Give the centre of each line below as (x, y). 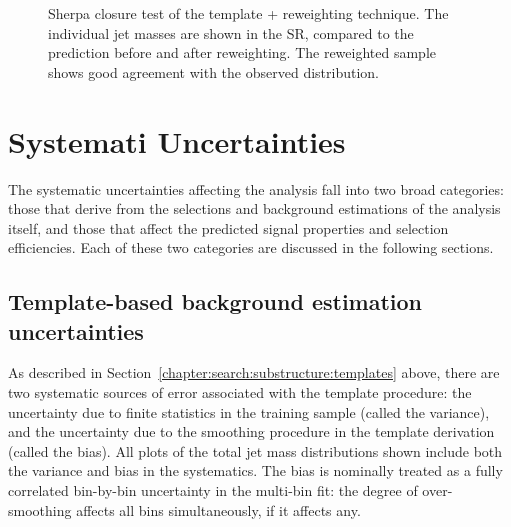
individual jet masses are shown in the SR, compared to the (231, 32)
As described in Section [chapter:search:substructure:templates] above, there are (254, 372)
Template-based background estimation (215, 301)
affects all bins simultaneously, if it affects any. (218, 509)
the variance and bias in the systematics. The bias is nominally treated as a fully (255, 470)
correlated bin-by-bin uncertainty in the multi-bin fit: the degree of (213, 490)
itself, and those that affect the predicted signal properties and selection (228, 227)
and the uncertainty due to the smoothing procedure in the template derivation (251, 431)
